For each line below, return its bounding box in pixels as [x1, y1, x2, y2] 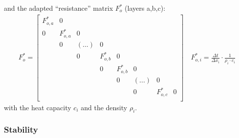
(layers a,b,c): [125, 3, 166, 13]
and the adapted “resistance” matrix [4, 3, 113, 13]
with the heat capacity [4, 102, 71, 112]
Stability [4, 123, 38, 136]
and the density [81, 102, 128, 112]
